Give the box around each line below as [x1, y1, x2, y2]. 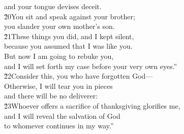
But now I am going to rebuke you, [4, 50, 114, 61]
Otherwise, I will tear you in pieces [4, 80, 113, 91]
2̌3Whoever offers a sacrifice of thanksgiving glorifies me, [4, 100, 180, 111]
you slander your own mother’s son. [4, 21, 115, 31]
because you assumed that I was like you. [4, 41, 133, 51]
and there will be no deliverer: [4, 90, 98, 101]
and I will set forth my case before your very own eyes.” [4, 60, 177, 71]
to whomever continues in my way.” [4, 120, 114, 131]
